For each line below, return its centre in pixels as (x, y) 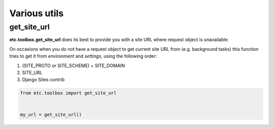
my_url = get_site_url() (51, 115)
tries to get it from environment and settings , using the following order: (83, 56)
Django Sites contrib (43, 80)
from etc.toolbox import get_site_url (68, 93)
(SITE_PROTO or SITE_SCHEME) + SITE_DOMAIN (74, 66)
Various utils (37, 13)
